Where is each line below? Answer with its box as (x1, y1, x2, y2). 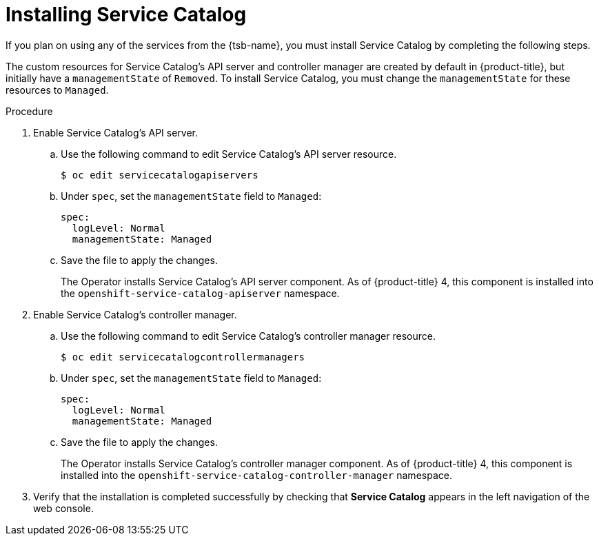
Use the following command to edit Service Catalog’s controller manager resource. (61, 329, 436, 342)
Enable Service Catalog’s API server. (33, 126, 198, 139)
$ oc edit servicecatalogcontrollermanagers (61, 351, 305, 363)
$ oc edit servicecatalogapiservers (61, 169, 258, 181)
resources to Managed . (6, 83, 109, 96)
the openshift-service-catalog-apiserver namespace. (61, 287, 340, 299)
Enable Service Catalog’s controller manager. (33, 308, 237, 320)
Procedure (6, 105, 53, 117)
